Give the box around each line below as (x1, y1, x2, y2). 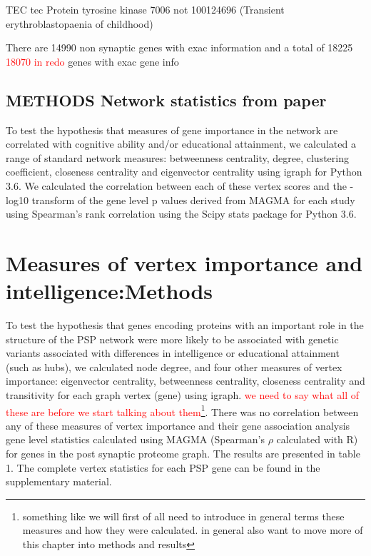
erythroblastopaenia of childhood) (6, 16, 153, 31)
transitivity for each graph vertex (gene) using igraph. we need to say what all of (6, 388, 360, 403)
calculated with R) (276, 432, 358, 447)
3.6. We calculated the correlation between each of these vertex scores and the (6, 178, 347, 193)
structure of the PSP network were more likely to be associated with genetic (6, 331, 339, 346)
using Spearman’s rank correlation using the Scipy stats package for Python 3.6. (6, 206, 357, 221)
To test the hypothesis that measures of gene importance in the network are (6, 122, 338, 137)
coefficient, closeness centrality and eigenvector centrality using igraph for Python (6, 164, 362, 179)
